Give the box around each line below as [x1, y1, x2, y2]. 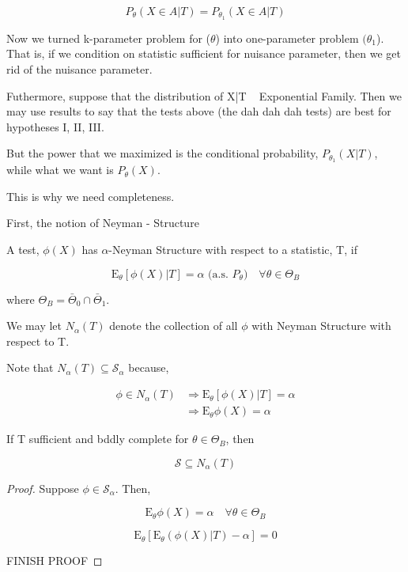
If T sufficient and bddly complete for [6, 430, 189, 447]
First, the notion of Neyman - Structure [6, 214, 199, 231]
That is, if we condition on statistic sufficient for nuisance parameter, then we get [6, 45, 402, 62]
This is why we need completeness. [6, 188, 175, 204]
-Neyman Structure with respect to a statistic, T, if [108, 241, 357, 258]
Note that [6, 359, 54, 376]
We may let [6, 317, 62, 334]
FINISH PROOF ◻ [6, 552, 103, 569]
